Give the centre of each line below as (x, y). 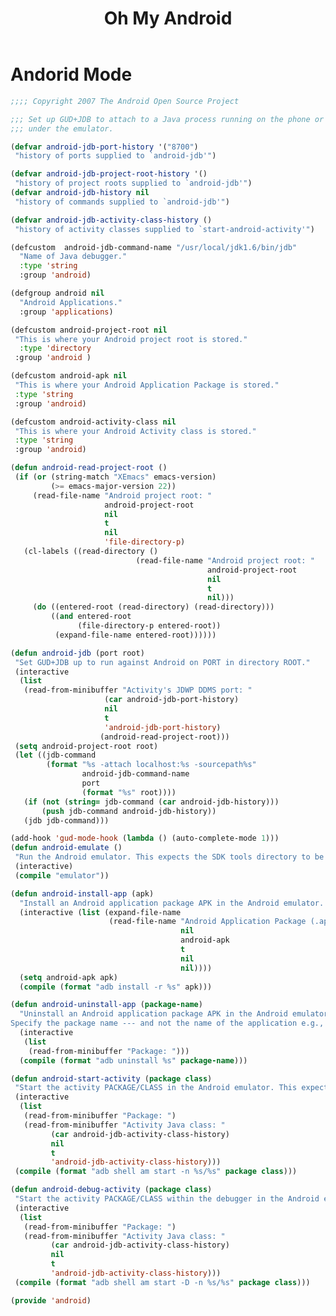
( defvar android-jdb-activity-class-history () (111, 220)
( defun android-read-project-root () (89, 468)
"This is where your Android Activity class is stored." (135, 431)
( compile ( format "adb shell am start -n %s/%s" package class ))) (156, 1172)
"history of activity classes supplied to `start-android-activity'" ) (164, 229)
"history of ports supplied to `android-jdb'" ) (115, 156)
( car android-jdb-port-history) (172, 700)
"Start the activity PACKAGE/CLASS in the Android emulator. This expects (173, 1088)
